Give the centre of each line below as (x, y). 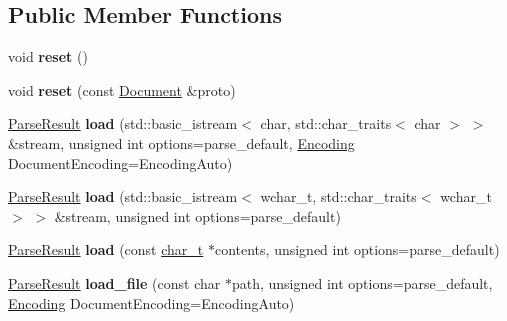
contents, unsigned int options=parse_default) (357, 249)
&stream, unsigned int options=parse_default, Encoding (181, 142)
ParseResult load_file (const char (114, 282)
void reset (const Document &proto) (122, 89)
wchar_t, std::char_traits (338, 196)
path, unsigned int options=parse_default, (362, 282)
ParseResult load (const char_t (106, 249)
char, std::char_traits (326, 123)
